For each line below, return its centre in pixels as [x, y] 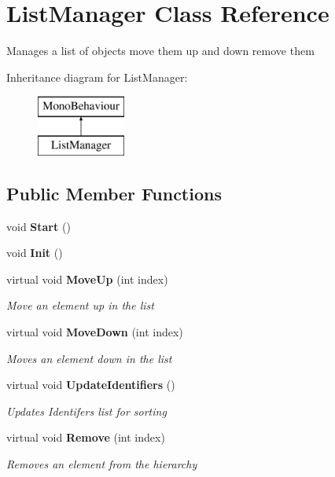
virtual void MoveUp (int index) [87, 279]
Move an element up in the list [80, 305]
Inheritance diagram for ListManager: [97, 77]
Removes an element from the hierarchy [102, 464]
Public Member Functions [114, 193]
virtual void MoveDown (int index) [95, 332]
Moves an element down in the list [89, 358]
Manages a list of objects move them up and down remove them [160, 51]
